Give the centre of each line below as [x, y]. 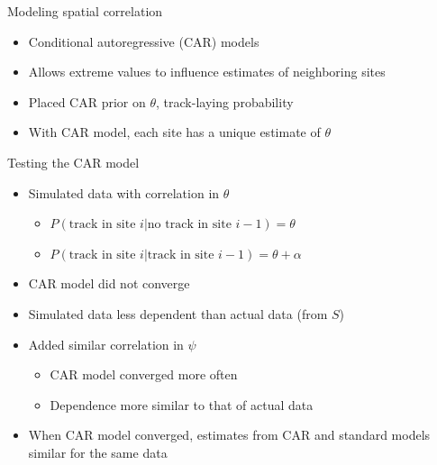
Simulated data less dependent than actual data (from [178, 313]
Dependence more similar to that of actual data [182, 404]
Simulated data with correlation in [124, 192]
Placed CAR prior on [87, 101]
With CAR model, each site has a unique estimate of [174, 132]
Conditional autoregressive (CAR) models [144, 41]
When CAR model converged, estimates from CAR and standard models [229, 435]
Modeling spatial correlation [85, 11]
